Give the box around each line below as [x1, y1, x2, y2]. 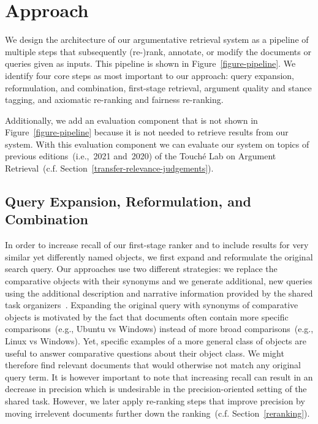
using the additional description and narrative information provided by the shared [5, 286, 313, 299]
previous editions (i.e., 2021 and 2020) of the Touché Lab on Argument [5, 150, 276, 162]
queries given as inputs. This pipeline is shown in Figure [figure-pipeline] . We [5, 57, 296, 70]
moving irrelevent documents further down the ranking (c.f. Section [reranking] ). [5, 406, 310, 419]
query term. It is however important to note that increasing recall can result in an [5, 370, 313, 383]
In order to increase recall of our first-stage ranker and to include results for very [5, 238, 309, 251]
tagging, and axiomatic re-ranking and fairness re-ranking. [5, 93, 224, 106]
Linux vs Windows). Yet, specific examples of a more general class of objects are [5, 335, 306, 347]
